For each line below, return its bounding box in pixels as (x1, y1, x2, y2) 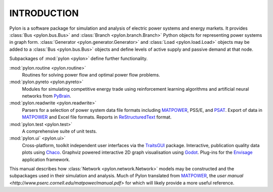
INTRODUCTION (9, 8, 79, 19)
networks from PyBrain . (22, 93, 72, 99)
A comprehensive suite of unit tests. (22, 129, 97, 135)
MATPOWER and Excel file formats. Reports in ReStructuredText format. (22, 114, 172, 120)
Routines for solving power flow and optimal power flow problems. (22, 72, 160, 78)
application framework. (22, 156, 70, 162)
